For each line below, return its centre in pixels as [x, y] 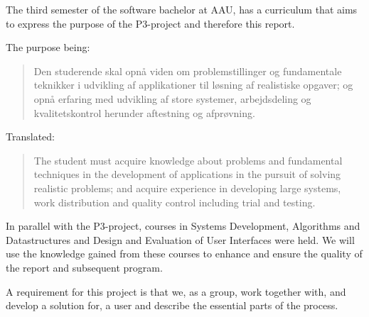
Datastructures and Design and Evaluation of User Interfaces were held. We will [180, 239]
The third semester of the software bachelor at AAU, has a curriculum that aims [182, 9]
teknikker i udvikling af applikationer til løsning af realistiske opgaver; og [193, 85]
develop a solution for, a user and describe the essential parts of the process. [172, 305]
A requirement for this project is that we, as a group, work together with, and [176, 291]
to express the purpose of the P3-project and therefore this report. [150, 23]
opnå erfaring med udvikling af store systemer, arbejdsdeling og [172, 98]
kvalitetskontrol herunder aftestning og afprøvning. [144, 112]
